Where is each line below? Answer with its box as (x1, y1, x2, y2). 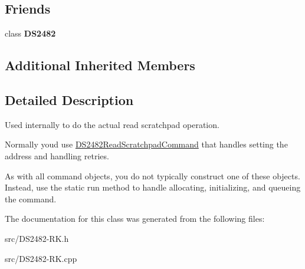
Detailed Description (5, 90, 134, 109)
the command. (5, 192, 57, 205)
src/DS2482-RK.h (5, 232, 69, 244)
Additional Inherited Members (5, 56, 195, 74)
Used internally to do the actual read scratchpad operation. (5, 118, 219, 130)
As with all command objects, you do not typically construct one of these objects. (5, 169, 300, 182)
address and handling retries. (5, 149, 109, 162)
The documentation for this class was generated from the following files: (5, 212, 265, 225)
